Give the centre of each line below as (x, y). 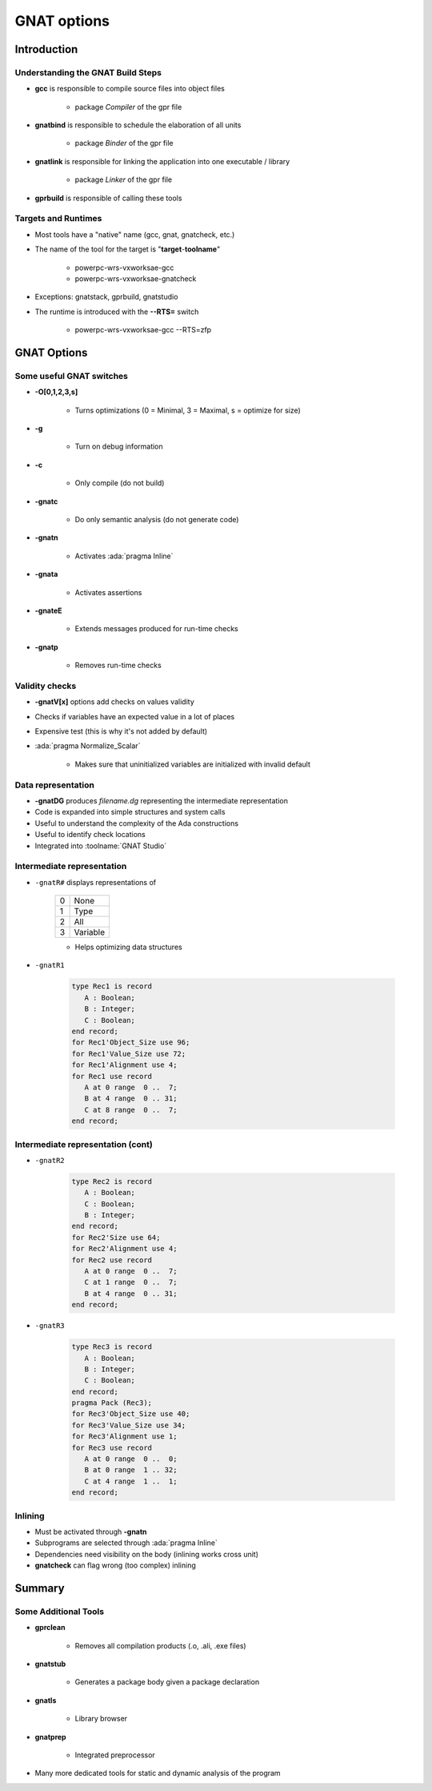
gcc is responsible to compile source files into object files (130, 89)
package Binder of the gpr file (124, 143)
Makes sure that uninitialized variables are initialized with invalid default (193, 764)
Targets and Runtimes (58, 219)
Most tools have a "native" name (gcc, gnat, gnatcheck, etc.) (135, 234)
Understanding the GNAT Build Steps (88, 72)
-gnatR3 (50, 1326)
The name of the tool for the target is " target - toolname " (128, 249)
